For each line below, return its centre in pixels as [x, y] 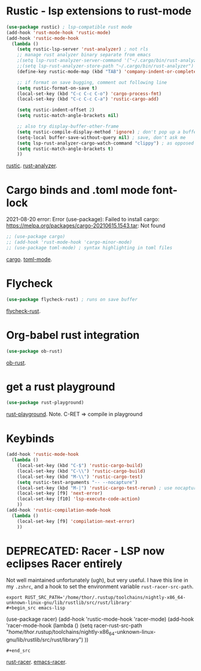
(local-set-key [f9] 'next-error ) [60, 494]
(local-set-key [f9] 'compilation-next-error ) [76, 521]
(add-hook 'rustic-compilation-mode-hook [59, 510]
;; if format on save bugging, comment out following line [92, 82]
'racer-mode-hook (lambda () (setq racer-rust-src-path [74, 625]
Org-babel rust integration [73, 335]
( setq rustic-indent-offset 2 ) [56, 110]
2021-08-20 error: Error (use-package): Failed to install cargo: [83, 219]
